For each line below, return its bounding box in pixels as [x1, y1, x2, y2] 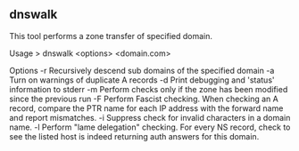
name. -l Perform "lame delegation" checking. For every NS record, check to [9, 122, 291, 132]
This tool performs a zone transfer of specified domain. [9, 30, 212, 41]
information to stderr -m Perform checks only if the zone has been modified [9, 83, 288, 94]
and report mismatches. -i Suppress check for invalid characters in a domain [9, 112, 291, 123]
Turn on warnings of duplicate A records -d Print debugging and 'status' [9, 75, 275, 85]
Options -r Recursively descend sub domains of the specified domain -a [9, 65, 275, 75]
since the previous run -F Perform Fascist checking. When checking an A [9, 93, 278, 104]
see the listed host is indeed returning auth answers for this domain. [9, 131, 260, 141]
